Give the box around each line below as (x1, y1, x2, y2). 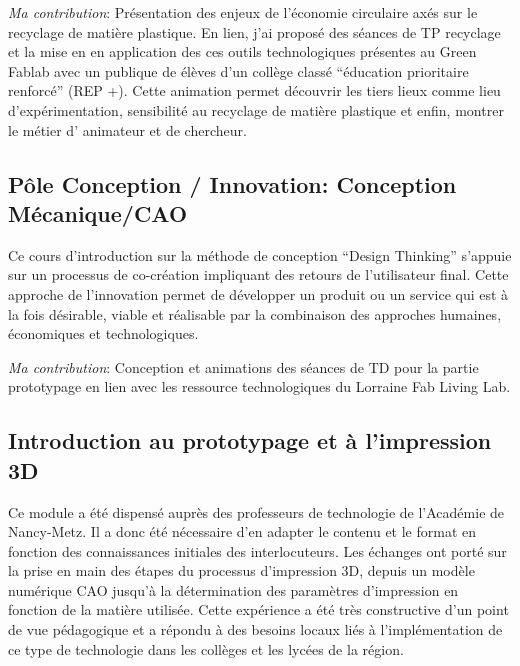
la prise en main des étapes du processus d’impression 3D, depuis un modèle (8, 560, 475, 581)
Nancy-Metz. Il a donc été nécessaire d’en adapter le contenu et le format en (8, 521, 477, 542)
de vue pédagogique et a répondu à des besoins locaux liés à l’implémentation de (8, 619, 503, 640)
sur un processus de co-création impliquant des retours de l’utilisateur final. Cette (8, 264, 509, 285)
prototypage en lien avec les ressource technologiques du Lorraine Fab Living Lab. (8, 376, 511, 397)
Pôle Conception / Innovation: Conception (8, 168, 457, 199)
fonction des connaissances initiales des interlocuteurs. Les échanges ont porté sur (8, 540, 507, 561)
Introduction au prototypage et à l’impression (8, 425, 492, 456)
